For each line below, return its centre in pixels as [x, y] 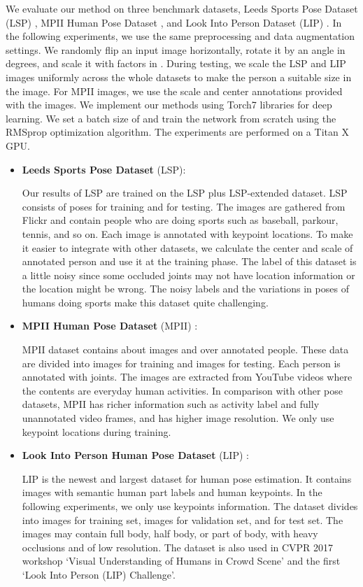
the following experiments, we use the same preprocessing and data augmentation [180, 36]
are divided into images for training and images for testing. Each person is [181, 363]
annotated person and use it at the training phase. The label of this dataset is [189, 261]
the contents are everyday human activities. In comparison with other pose [182, 390]
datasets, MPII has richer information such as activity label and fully [171, 404]
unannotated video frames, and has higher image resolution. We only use [178, 418]
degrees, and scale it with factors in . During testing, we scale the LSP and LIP [176, 63]
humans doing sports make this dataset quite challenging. [145, 302]
